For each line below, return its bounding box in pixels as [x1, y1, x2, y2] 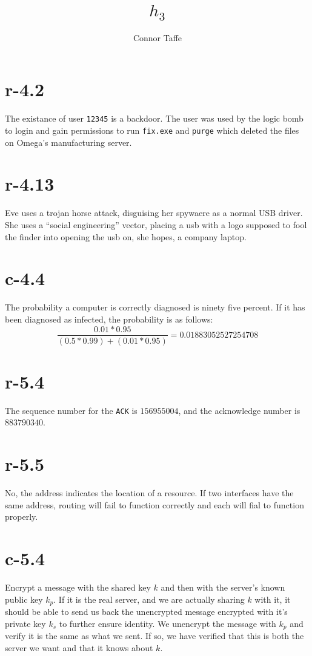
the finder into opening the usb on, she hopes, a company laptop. [5, 230, 247, 243]
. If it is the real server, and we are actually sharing [53, 592, 245, 605]
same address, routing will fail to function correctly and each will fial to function [5, 498, 304, 511]
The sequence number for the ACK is [5, 404, 138, 416]
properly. [5, 510, 38, 523]
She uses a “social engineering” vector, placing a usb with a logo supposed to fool [5, 218, 307, 231]
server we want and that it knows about [5, 641, 153, 654]
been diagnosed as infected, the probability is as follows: [5, 312, 213, 325]
